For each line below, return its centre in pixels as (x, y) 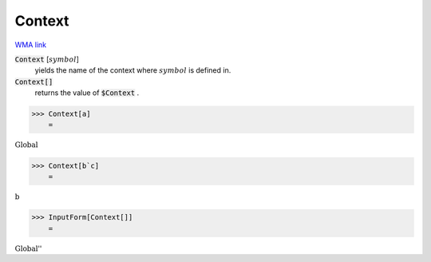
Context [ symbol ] (47, 59)
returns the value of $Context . (87, 93)
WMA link (31, 45)
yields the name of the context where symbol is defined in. (133, 70)
